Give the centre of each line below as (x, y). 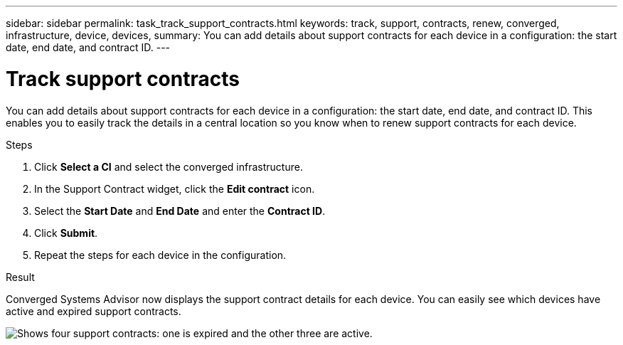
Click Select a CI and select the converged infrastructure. (169, 166)
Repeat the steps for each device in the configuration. (160, 255)
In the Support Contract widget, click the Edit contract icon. (175, 189)
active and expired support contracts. (94, 311)
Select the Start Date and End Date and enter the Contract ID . (180, 211)
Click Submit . (66, 233)
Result (20, 277)
